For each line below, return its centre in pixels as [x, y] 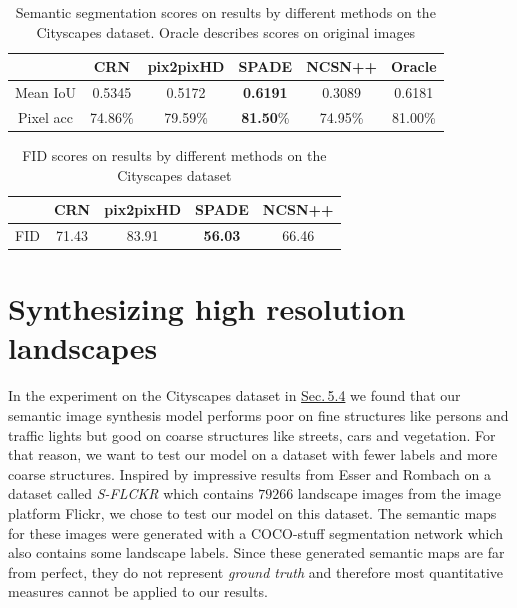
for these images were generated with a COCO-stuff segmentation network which [256, 532]
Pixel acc [46, 116]
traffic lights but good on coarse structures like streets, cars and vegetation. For [252, 434]
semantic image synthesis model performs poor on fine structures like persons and [258, 415]
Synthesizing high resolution [207, 308]
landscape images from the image [399, 493]
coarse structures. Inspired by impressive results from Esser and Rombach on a [249, 473]
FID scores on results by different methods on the [174, 154]
